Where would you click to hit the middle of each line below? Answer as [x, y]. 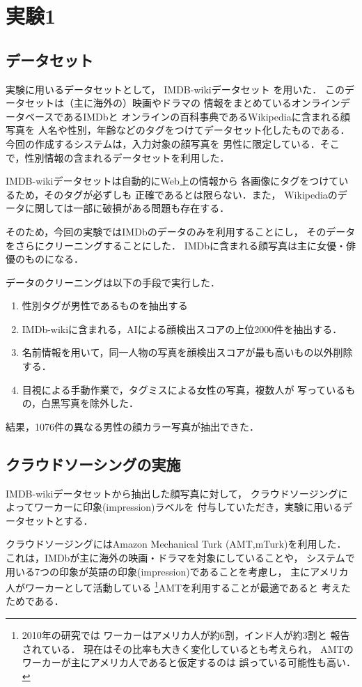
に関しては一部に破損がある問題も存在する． [127, 208]
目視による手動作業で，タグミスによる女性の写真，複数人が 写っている [184, 389]
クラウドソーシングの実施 [93, 464]
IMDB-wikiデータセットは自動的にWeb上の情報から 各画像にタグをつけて [172, 181]
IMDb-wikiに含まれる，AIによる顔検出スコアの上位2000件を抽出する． [182, 329]
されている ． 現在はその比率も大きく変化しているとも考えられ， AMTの [188, 648]
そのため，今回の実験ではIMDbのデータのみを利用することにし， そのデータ [181, 231]
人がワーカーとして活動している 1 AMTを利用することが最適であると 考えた [178, 586]
